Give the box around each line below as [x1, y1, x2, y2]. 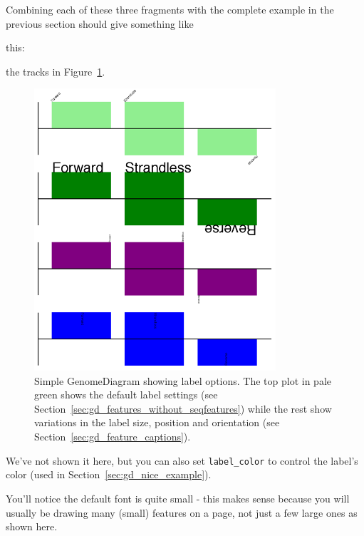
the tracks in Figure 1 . [6, 63, 105, 78]
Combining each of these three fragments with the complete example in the [6, 2, 334, 16]
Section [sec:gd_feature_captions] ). [34, 429, 191, 444]
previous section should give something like [6, 16, 194, 31]
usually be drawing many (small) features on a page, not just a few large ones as [6, 505, 358, 520]
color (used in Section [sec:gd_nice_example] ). [6, 467, 212, 482]
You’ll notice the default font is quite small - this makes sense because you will [6, 490, 350, 505]
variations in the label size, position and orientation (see [34, 415, 280, 430]
